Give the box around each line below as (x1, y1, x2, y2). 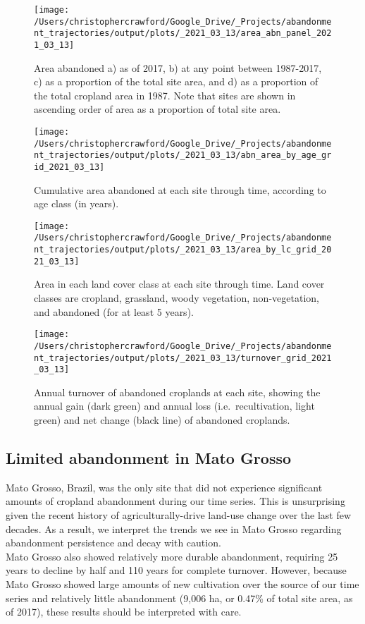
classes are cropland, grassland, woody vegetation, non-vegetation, (34, 290, 319, 305)
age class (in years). (34, 196, 119, 211)
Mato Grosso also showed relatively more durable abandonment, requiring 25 (6, 549, 338, 563)
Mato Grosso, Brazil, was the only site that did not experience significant (6, 479, 323, 494)
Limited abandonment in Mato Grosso (6, 447, 292, 469)
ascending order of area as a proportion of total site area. (34, 102, 281, 116)
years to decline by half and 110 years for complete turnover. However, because (6, 563, 347, 577)
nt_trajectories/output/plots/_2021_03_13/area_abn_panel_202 (34, 28, 332, 39)
